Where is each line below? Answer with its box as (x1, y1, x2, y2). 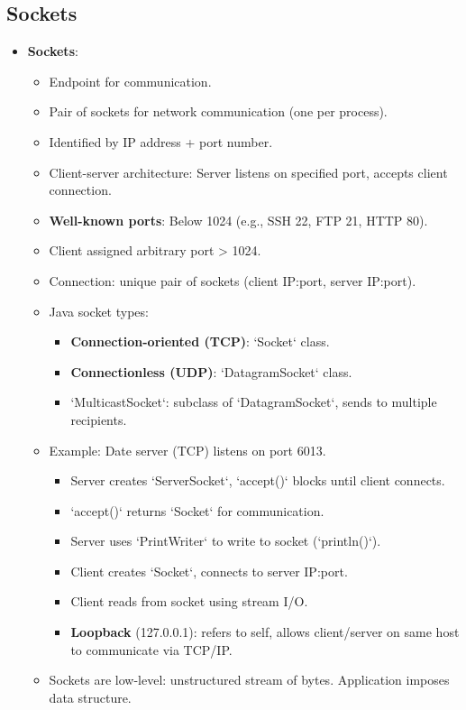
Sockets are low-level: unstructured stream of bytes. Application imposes (49, 670, 450, 689)
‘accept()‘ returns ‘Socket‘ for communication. (70, 501, 324, 520)
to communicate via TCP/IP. (70, 640, 233, 659)
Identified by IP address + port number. (49, 132, 273, 151)
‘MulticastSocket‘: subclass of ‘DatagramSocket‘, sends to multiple (70, 392, 437, 411)
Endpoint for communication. (49, 71, 212, 90)
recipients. (70, 410, 127, 429)
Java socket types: (49, 301, 149, 320)
